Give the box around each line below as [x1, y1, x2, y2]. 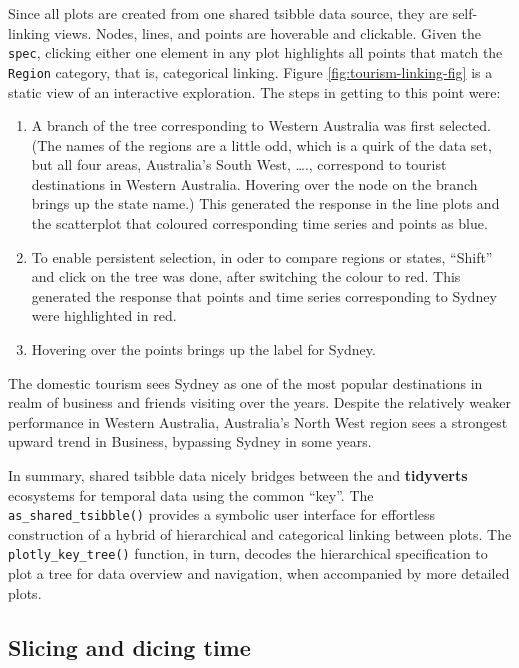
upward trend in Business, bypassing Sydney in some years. [8, 431, 372, 452]
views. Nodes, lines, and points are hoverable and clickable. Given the [54, 22, 482, 43]
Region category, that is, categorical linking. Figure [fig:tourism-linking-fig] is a [8, 61, 493, 82]
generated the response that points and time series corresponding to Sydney [31, 285, 497, 306]
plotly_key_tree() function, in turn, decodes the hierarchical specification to [8, 543, 488, 564]
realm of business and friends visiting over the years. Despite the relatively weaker [8, 392, 511, 413]
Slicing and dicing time [8, 631, 251, 662]
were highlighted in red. [31, 305, 177, 326]
